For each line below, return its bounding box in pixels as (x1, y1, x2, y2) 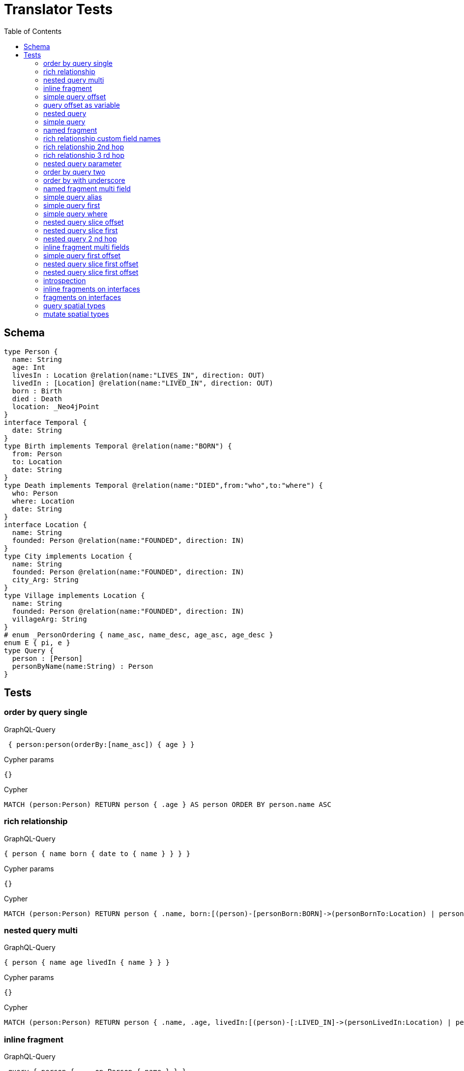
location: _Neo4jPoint (12, 402, 99, 411)
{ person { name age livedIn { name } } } (4, 958, 170, 967)
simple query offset (43, 92, 106, 101)
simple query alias (43, 192, 102, 201)
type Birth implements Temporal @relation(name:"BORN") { (4, 442, 232, 450)
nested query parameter (43, 159, 122, 168)
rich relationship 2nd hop (43, 142, 124, 151)
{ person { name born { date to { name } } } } (4, 849, 191, 858)
